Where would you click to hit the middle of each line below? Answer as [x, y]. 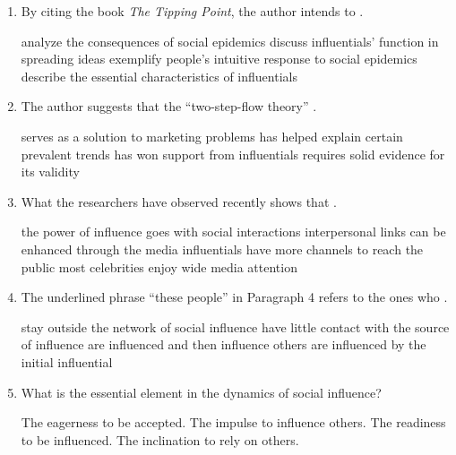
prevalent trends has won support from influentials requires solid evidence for [233, 154]
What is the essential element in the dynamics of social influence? [201, 392]
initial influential [67, 361]
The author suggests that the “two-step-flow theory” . [169, 106]
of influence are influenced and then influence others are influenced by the [224, 344]
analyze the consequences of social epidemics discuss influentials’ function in [230, 41]
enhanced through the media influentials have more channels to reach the [222, 249]
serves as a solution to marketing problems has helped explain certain [212, 136]
